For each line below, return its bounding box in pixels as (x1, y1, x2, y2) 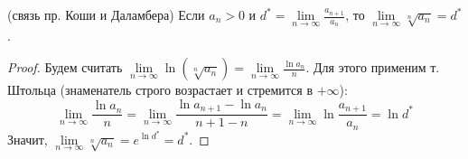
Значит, (7, 129, 48, 148)
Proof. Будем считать (7, 58, 123, 77)
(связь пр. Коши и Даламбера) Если (7, 5, 205, 23)
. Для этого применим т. (305, 58, 440, 77)
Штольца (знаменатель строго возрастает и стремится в (7, 80, 314, 99)
